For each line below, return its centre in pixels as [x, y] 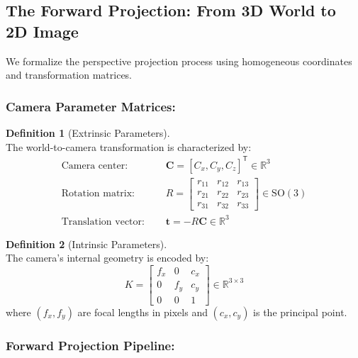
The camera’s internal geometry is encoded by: [107, 258]
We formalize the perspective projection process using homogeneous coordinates [179, 61]
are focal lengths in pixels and [142, 312]
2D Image [42, 31]
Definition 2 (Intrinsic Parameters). [86, 244]
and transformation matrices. [69, 75]
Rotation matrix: [98, 194]
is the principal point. [300, 312]
